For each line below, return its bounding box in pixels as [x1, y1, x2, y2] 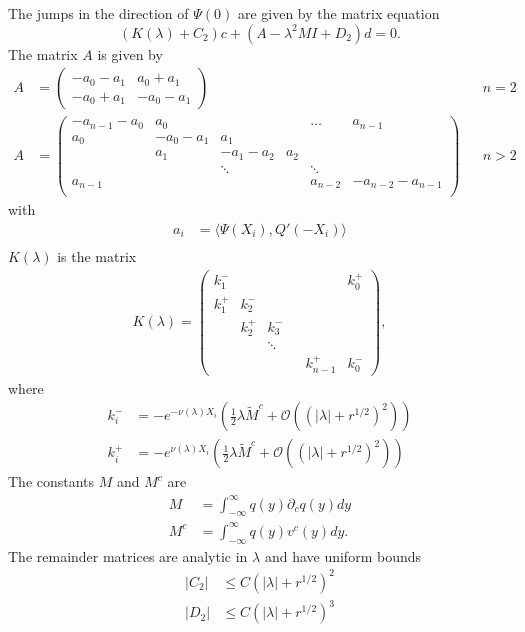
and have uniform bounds [264, 545, 421, 566]
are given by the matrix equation [237, 3, 440, 23]
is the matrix [57, 245, 137, 266]
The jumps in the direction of [8, 3, 189, 23]
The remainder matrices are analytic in [8, 545, 248, 566]
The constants [8, 471, 95, 492]
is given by [97, 43, 163, 64]
